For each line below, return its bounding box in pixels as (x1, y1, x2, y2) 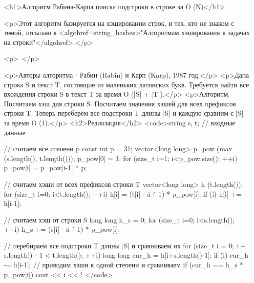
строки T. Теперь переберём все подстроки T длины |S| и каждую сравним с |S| (4, 108, 244, 118)
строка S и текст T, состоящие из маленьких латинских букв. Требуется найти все (4, 79, 249, 89)
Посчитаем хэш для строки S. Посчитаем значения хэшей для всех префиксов (4, 98, 236, 108)
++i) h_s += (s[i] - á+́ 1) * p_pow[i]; (4, 224, 120, 234)
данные (4, 127, 25, 137)
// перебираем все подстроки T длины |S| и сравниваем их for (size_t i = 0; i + (4, 240, 246, 250)
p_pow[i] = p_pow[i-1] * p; (4, 162, 87, 173)
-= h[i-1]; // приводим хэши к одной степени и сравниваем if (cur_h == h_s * (4, 260, 243, 270)
